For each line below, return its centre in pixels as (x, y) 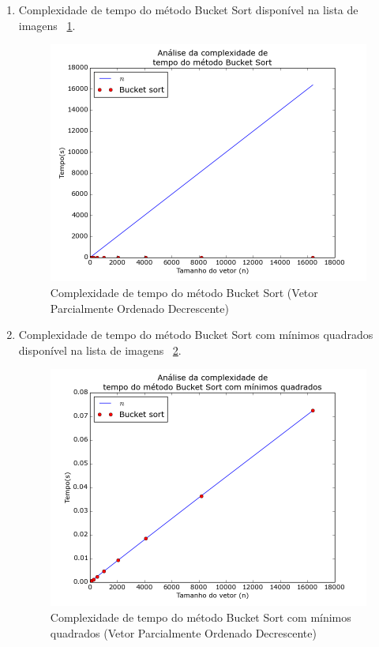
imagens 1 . (47, 25)
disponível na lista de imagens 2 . (100, 350)
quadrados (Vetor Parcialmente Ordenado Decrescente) (183, 632)
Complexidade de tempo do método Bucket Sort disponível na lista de (188, 9)
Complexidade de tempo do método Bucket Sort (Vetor (184, 292)
